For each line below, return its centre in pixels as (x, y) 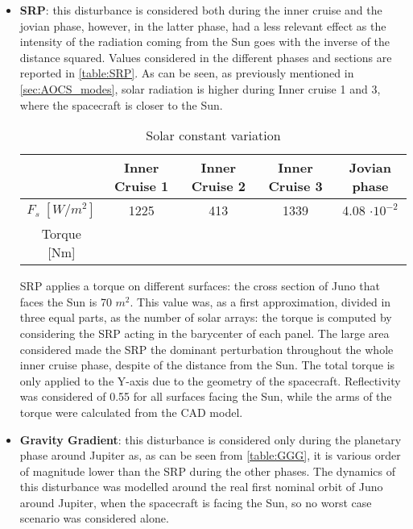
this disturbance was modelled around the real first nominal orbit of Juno (201, 487)
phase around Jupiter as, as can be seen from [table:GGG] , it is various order (210, 455)
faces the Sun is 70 (66, 301)
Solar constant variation (213, 135)
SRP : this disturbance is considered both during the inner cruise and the (201, 10)
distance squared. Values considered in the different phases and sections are (206, 57)
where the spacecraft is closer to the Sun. (121, 104)
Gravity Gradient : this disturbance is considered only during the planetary (211, 439)
